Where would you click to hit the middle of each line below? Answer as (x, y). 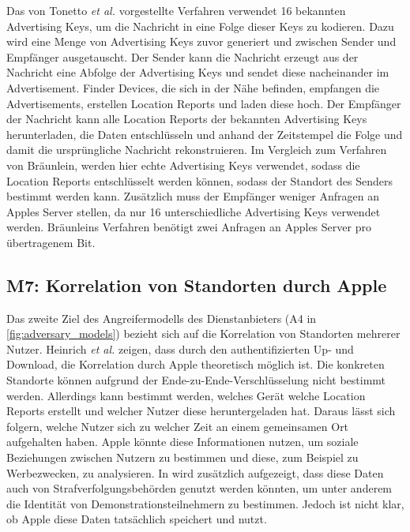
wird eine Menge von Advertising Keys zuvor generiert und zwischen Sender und (201, 41)
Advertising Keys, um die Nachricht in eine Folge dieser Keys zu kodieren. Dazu (200, 26)
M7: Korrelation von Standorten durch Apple (197, 285)
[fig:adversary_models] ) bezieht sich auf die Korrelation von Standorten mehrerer (203, 333)
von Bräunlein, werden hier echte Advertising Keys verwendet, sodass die (183, 165)
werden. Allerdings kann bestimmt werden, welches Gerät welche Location (186, 395)
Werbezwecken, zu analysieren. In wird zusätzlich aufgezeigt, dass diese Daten (195, 472)
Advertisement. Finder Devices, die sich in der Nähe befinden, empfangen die (193, 87)
